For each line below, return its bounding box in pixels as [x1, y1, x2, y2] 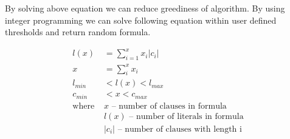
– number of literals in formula [129, 112, 244, 121]
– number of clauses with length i [117, 125, 242, 134]
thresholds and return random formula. [5, 25, 151, 38]
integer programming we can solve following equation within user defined [5, 13, 277, 26]
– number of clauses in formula [111, 101, 227, 110]
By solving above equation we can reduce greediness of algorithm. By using [5, 2, 285, 14]
